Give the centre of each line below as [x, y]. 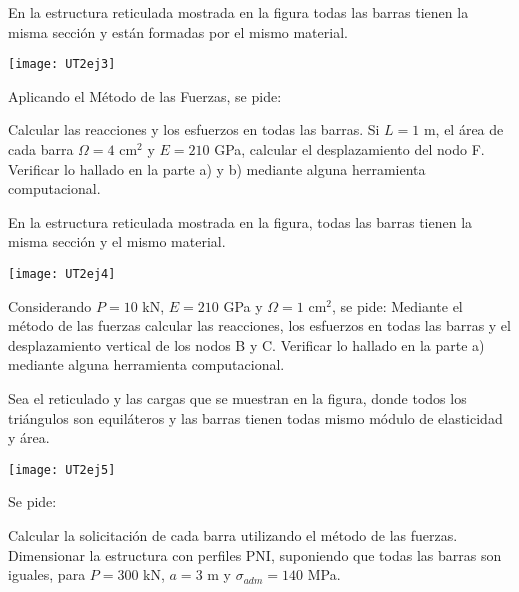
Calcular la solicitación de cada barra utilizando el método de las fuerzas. [233, 535]
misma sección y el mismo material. [117, 241]
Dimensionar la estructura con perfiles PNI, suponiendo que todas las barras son [255, 554]
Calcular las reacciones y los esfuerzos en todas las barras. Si [194, 129]
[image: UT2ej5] [62, 469]
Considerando [50, 305]
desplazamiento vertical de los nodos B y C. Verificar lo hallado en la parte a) [246, 344]
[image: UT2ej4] [62, 274]
